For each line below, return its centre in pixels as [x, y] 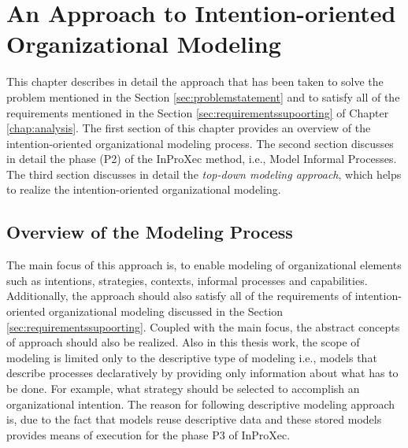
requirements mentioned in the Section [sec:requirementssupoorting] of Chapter [198, 112]
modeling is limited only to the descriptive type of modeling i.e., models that [192, 357]
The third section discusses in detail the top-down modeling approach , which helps [204, 174]
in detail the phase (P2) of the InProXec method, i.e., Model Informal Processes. [202, 159]
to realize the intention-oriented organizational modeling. [144, 189]
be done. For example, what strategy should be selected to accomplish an [183, 389]
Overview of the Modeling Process [150, 232]
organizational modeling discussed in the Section [166, 311]
